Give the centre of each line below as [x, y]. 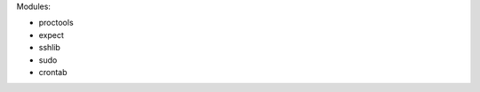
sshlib [50, 48]
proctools [56, 23]
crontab [53, 72]
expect [51, 34]
